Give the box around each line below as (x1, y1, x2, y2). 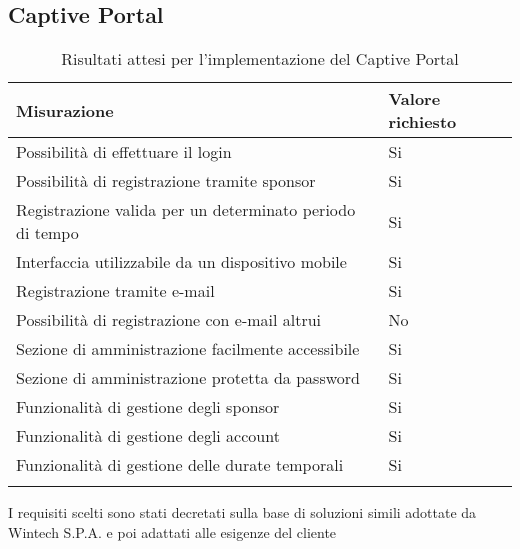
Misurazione (16, 98, 114, 122)
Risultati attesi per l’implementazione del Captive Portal (61, 47, 459, 71)
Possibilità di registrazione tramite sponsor (16, 169, 316, 193)
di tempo (16, 221, 79, 245)
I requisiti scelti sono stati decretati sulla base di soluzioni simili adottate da (8, 502, 477, 523)
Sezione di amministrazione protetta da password (16, 366, 360, 390)
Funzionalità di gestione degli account (16, 424, 280, 448)
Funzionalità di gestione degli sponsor (16, 395, 280, 419)
